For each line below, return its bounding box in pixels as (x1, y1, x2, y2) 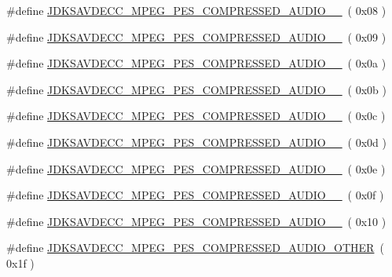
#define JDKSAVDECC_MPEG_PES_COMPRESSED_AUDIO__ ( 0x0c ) (6, 108, 386, 124)
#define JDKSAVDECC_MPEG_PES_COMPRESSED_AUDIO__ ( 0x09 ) (6, 28, 387, 45)
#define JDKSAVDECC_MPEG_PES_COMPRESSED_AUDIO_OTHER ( (6, 239, 384, 256)
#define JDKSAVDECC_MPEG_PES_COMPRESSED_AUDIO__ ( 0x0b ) (6, 81, 387, 97)
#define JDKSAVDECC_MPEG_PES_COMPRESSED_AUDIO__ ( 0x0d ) (6, 133, 387, 150)
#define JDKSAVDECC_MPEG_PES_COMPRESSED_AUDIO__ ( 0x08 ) (6, 2, 387, 18)
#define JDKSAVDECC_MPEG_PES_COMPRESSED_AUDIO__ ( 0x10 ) (6, 213, 387, 229)
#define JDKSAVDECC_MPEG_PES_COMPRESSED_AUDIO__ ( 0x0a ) (6, 55, 387, 71)
